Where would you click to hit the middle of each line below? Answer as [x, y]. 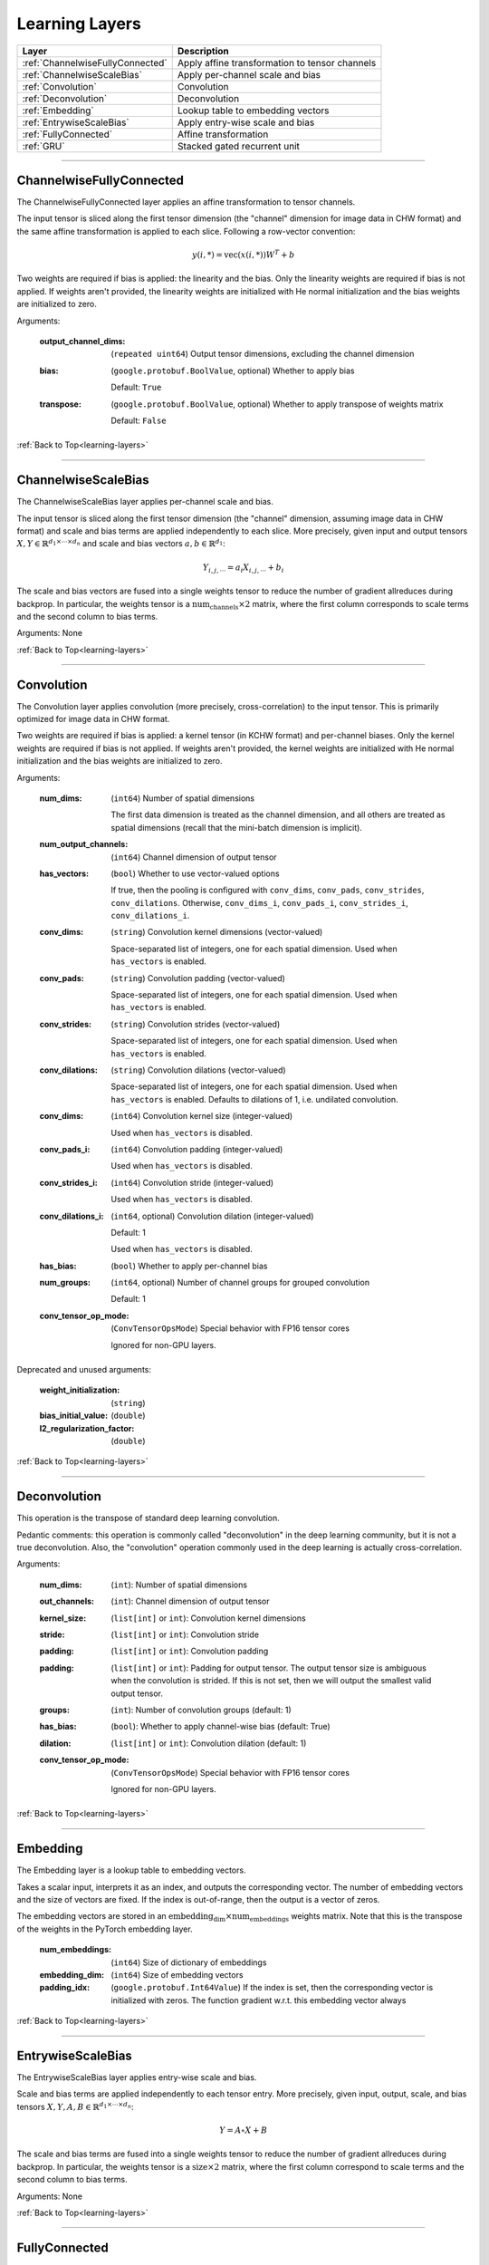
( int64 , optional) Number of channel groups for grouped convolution [240, 1283]
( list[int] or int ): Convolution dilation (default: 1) [209, 1743]
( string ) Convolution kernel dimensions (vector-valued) [217, 932]
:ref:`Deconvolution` [65, 98]
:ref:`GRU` [43, 146]
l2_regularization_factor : [87, 1428]
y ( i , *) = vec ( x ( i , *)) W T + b [243, 254]
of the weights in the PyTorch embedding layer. [105, 1929]
